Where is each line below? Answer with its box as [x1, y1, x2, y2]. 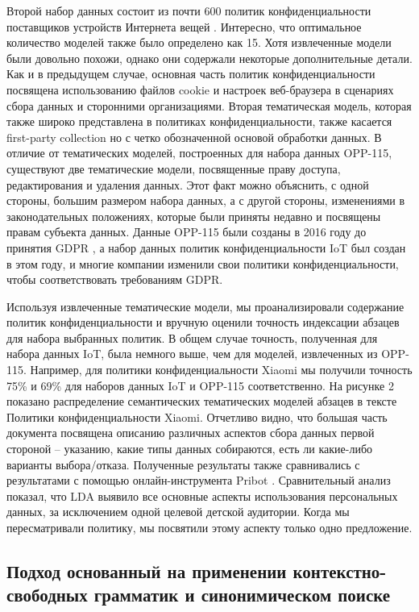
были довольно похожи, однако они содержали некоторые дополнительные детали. [6, 49, 413, 66]
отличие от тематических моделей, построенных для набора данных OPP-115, [6, 144, 392, 161]
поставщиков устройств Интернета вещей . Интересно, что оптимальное [6, 18, 362, 35]
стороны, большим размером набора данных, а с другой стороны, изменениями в [6, 192, 405, 209]
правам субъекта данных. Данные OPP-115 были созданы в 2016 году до [6, 223, 367, 240]
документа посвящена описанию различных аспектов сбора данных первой [6, 424, 375, 441]
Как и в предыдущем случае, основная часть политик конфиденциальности [6, 65, 375, 82]
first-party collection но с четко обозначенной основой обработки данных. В [6, 128, 382, 145]
